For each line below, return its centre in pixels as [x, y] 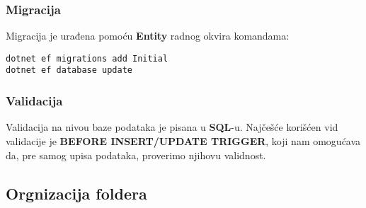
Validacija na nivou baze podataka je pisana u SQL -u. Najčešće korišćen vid [172, 127]
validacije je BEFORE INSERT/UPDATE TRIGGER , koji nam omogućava [183, 140]
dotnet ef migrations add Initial [87, 58]
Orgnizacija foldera [76, 193]
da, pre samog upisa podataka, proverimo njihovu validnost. [136, 155]
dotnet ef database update [69, 70]
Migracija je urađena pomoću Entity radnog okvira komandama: [148, 36]
